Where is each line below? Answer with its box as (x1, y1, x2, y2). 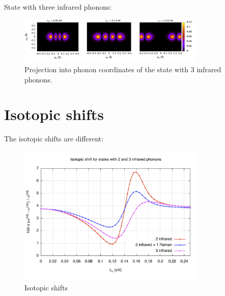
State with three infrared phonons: (4, 2, 112, 12)
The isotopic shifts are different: (4, 133, 104, 144)
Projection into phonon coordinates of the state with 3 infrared (24, 64, 221, 74)
